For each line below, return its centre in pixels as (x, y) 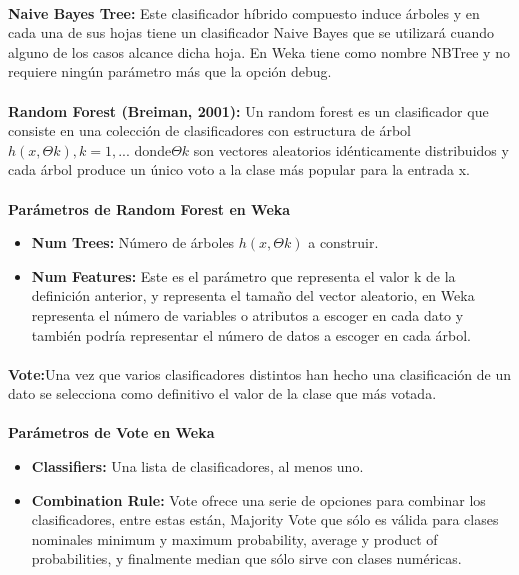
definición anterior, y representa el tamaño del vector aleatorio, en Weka (253, 295)
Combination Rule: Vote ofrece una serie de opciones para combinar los (258, 499)
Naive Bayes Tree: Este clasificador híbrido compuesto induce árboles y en (244, 12)
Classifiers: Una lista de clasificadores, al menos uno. (197, 466)
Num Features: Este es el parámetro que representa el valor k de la (243, 275)
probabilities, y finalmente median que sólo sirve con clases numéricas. (246, 558)
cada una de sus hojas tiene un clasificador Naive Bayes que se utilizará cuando (251, 32)
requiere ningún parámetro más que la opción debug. (170, 71)
